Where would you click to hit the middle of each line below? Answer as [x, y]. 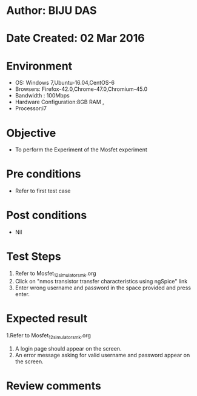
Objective [31, 133]
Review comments [54, 386]
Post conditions [47, 215]
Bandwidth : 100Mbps [42, 96]
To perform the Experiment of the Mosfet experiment [81, 150]
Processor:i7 [31, 108]
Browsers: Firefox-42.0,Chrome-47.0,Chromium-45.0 [81, 89]
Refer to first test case [43, 191]
